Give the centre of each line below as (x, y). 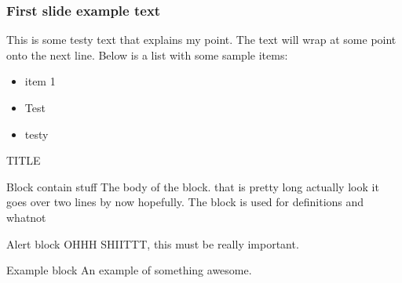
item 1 (40, 81)
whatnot (26, 217)
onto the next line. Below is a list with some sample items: (147, 54)
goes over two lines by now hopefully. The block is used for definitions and (185, 202)
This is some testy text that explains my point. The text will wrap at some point (201, 40)
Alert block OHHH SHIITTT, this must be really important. (153, 243)
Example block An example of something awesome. (129, 270)
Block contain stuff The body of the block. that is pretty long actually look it (193, 186)
